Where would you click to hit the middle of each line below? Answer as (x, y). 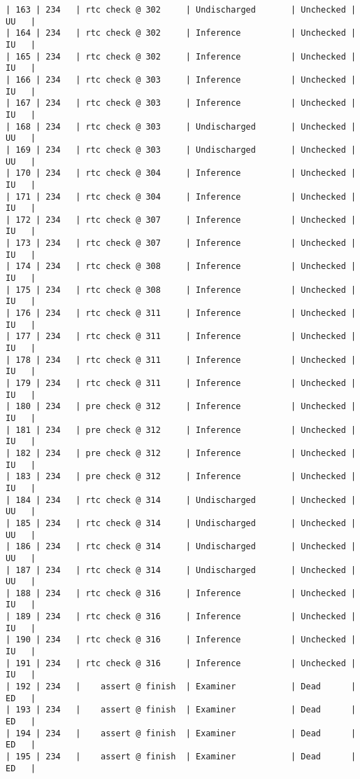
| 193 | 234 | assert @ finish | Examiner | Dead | (181, 710)
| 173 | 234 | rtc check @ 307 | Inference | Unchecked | (181, 243)
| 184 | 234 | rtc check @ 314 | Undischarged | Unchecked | (181, 500)
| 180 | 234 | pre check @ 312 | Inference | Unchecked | (181, 407)
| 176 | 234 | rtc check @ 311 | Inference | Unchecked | (181, 313)
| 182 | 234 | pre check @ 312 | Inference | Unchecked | (181, 453)
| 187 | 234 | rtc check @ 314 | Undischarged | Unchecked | (181, 570)
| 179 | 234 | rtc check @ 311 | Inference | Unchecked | (181, 383)
